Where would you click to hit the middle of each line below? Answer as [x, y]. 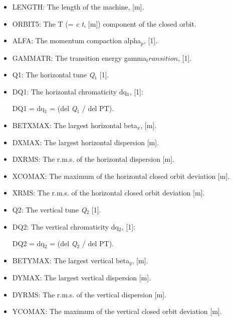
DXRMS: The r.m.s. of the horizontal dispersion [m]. [93, 159]
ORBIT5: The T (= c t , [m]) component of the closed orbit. [104, 23]
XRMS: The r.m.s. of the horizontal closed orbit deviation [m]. [108, 193]
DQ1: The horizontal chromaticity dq [69, 91]
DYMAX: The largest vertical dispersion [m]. [82, 278]
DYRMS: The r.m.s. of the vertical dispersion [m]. [89, 294]
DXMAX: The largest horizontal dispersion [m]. [86, 142]
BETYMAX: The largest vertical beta [71, 260]
